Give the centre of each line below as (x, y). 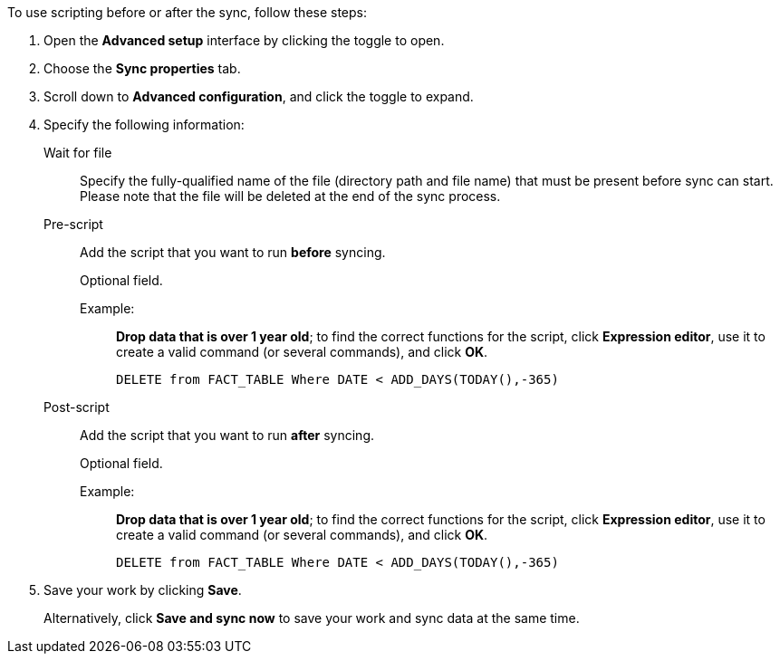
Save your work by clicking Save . (143, 590)
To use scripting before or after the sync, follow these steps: (188, 12)
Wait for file (78, 153)
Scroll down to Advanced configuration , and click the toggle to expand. (259, 96)
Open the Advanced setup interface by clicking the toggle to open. (244, 40)
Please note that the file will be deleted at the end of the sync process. (290, 196)
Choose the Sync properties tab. (142, 68)
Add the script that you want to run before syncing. (233, 252)
